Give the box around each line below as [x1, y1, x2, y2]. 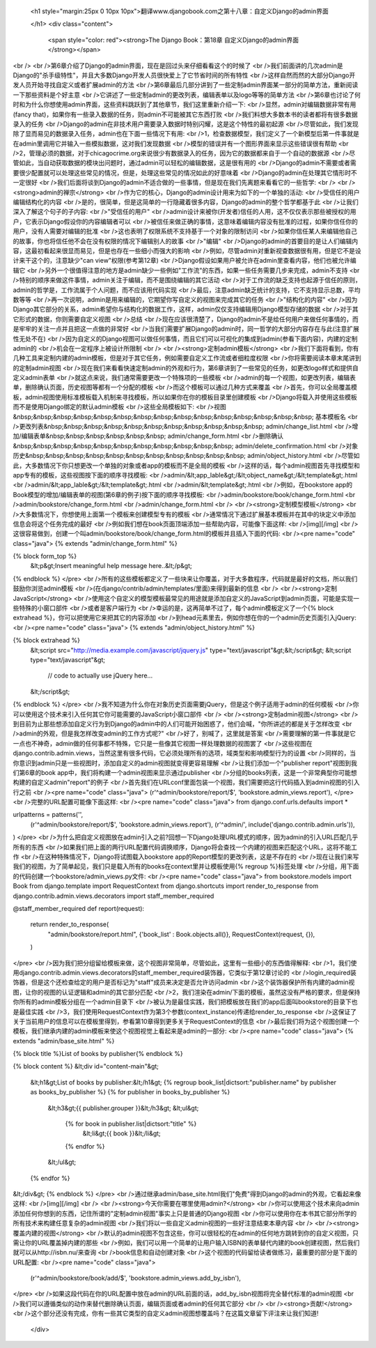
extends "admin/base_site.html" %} [13, 1036, 115, 1045]
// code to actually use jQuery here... [47, 671, 153, 680]
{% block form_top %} [13, 552, 77, 560]
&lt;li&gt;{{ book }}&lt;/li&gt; [82, 1129, 162, 1138]
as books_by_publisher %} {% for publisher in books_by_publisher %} [30, 1088, 230, 1096]
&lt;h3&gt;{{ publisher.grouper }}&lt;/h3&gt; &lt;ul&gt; [47, 1103, 199, 1112]
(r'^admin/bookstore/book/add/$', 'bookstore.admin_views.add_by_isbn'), [30, 1274, 242, 1282]
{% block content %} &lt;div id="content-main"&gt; [13, 1062, 159, 1071]
